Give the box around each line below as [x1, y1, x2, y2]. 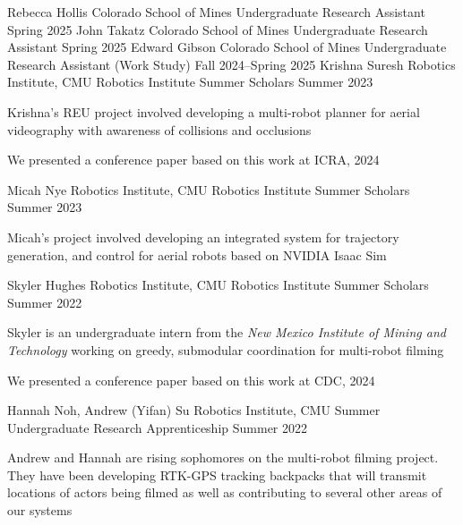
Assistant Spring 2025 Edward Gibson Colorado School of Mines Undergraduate [7, 38, 447, 56]
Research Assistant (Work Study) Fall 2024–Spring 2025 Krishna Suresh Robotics [7, 55, 456, 73]
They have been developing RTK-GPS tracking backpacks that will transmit [7, 465, 427, 484]
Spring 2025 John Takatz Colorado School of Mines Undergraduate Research [7, 20, 428, 38]
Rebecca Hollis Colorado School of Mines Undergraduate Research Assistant [7, 3, 425, 21]
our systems [7, 501, 73, 520]
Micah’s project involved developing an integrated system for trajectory [7, 227, 399, 246]
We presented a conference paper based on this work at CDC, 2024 [7, 370, 375, 389]
